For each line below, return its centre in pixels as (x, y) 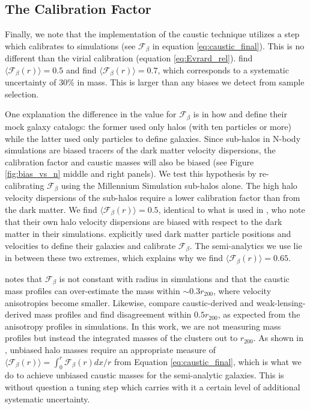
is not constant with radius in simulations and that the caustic (174, 278)
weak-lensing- (281, 302)
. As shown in (278, 338)
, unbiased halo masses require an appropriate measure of (110, 349)
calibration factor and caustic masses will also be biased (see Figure (129, 161)
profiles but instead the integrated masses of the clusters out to (121, 338)
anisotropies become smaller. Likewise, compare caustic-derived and (129, 302)
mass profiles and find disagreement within (113, 314)
